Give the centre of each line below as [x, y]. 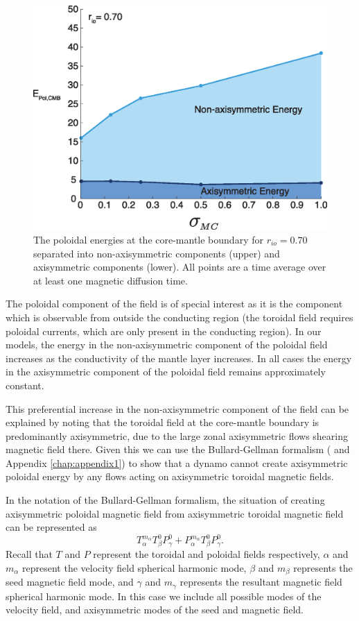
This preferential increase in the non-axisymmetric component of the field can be [177, 408]
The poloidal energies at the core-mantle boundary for [148, 239]
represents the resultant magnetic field [261, 582]
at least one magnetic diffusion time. [111, 280]
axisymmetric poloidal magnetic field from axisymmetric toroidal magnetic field [175, 513]
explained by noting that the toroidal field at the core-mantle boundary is [163, 422]
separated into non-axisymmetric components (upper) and [157, 253]
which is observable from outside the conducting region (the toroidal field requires [179, 317]
